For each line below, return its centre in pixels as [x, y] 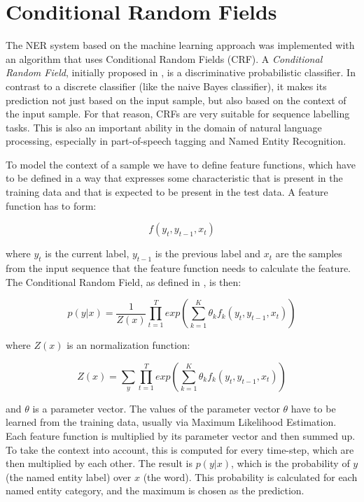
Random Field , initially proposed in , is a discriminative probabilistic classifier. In [181, 72]
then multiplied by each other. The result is [99, 463]
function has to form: [51, 205]
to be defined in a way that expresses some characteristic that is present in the [174, 178]
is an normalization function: [128, 345]
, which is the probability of [290, 463]
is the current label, [87, 253]
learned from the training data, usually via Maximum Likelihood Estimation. [171, 422]
